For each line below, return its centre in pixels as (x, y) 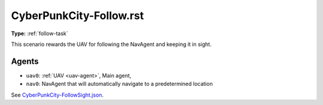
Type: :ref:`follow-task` (39, 33)
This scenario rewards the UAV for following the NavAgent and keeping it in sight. (111, 44)
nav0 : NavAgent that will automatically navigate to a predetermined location (119, 84)
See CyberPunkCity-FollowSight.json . (57, 95)
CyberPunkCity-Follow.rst (77, 16)
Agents (25, 61)
